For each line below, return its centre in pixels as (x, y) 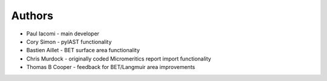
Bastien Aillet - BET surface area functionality (83, 50)
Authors (32, 16)
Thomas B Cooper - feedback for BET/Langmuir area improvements (111, 67)
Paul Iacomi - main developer (63, 34)
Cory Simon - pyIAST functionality (69, 41)
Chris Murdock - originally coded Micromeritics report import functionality (119, 58)
